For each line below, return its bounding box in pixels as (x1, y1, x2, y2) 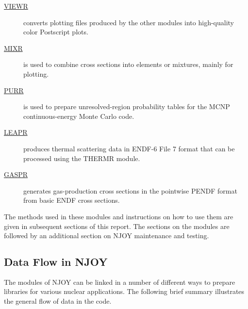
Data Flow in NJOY (4, 254, 108, 269)
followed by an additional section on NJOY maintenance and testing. (4, 230, 209, 241)
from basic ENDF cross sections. (23, 195, 120, 205)
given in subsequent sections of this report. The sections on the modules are (4, 221, 230, 231)
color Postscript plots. (23, 27, 88, 37)
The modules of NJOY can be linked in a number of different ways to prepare (4, 276, 235, 287)
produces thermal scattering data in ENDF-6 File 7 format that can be (23, 143, 235, 153)
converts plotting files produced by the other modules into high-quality (23, 17, 234, 27)
